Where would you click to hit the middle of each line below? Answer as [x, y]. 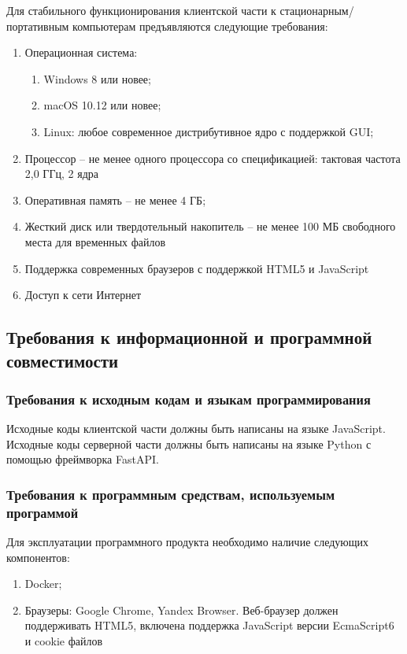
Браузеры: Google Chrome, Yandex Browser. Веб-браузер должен [181, 610]
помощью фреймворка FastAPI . [83, 459]
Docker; [43, 584]
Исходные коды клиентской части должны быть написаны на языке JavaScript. [196, 429]
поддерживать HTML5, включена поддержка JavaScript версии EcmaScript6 [209, 625]
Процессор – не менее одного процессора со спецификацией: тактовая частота [213, 158]
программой [43, 512]
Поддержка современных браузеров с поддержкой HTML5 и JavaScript [197, 268]
